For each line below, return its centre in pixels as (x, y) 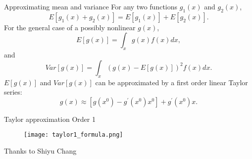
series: (13, 92)
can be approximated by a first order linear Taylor (172, 82)
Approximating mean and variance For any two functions (91, 6)
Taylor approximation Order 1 (50, 119)
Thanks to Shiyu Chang (40, 151)
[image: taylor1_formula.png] (74, 135)
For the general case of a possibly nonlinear (70, 27)
